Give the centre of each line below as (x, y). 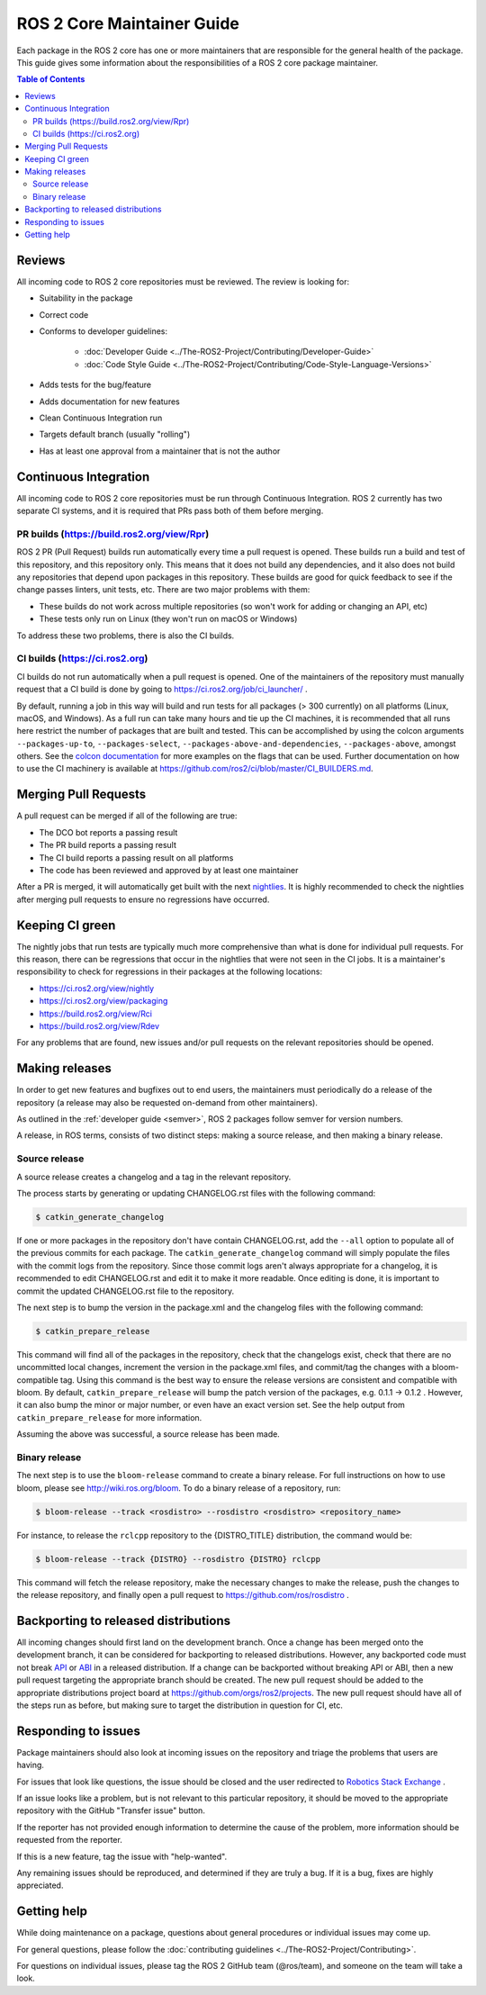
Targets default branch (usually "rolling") (115, 434)
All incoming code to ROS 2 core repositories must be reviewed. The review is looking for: (183, 281)
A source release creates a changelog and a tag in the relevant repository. (154, 1177)
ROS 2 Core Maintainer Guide (128, 23)
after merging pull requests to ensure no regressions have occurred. (143, 899)
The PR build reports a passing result (108, 845)
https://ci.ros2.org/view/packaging (103, 1001)
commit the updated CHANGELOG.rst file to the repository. (126, 1291)
